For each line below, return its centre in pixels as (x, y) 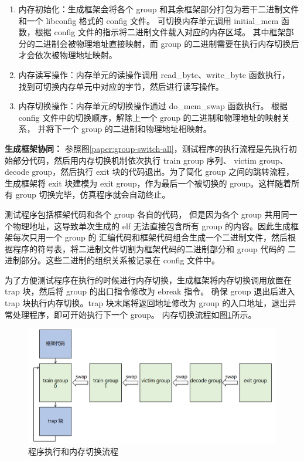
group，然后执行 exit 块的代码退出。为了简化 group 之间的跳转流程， (163, 172)
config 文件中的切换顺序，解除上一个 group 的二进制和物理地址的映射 (150, 117)
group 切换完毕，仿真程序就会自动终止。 (93, 194)
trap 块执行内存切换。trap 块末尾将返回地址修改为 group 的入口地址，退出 (146, 303)
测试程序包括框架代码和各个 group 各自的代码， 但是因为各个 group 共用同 (147, 214)
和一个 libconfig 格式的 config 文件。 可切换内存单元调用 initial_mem (148, 20)
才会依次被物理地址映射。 (68, 55)
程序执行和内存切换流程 (73, 451)
